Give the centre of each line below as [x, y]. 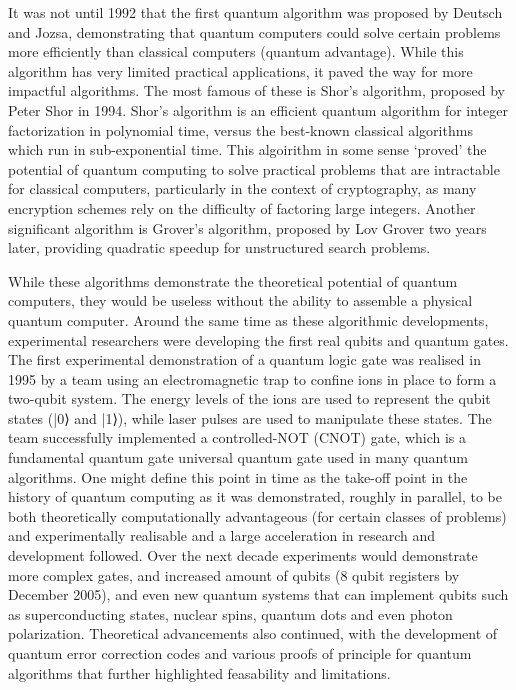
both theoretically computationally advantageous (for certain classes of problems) [257, 515]
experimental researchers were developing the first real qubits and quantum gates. [258, 339]
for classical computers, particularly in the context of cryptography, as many [242, 188]
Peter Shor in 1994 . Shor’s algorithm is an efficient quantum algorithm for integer [258, 109]
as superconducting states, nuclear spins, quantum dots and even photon [230, 613]
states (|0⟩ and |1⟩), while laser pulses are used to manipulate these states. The [250, 417]
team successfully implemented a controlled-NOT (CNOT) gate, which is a [237, 437]
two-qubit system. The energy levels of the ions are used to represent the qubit [249, 398]
